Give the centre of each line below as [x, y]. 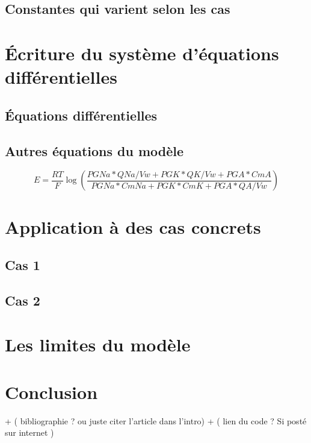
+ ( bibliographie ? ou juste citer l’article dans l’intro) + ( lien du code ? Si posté [156, 420]
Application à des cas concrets [133, 226]
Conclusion [51, 391]
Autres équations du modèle [94, 150]
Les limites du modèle [98, 344]
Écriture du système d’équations [142, 53]
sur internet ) [29, 432]
